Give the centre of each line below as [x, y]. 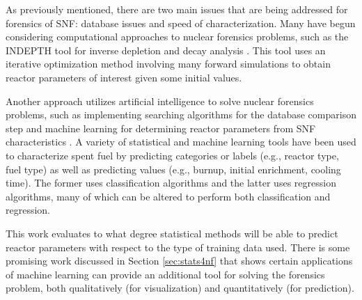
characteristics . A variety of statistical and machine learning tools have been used [181, 142]
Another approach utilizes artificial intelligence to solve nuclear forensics [160, 101]
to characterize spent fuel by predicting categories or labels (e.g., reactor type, [172, 155]
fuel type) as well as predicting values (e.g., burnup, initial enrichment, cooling [173, 169]
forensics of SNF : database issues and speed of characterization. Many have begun [181, 23]
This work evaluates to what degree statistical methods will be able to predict [172, 233]
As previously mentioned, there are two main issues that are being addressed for [177, 9]
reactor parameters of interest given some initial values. [124, 77]
